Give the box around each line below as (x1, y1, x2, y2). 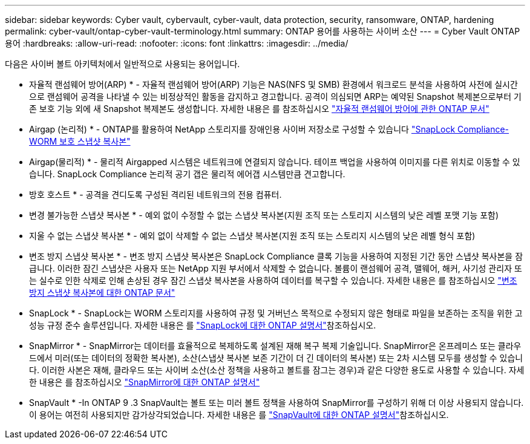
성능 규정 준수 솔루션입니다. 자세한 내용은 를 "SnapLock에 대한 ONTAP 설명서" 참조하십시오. (29, 320, 376, 330)
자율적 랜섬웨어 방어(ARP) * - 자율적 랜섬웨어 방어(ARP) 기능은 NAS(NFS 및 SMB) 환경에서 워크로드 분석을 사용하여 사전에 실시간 (29, 79, 518, 90)
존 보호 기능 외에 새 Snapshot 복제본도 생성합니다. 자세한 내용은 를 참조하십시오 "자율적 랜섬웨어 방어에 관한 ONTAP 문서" (29, 103, 489, 114)
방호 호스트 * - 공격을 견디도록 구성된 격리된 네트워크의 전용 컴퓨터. (29, 189, 282, 200)
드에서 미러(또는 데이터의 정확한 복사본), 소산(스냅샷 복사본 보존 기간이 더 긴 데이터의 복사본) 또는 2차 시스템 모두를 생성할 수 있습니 (29, 353, 523, 363)
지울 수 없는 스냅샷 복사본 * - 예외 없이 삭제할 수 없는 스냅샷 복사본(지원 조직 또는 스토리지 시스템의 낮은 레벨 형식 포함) (29, 230, 476, 241)
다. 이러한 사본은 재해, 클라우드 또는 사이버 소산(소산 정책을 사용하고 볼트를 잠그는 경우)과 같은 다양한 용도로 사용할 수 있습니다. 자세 (29, 365, 525, 375)
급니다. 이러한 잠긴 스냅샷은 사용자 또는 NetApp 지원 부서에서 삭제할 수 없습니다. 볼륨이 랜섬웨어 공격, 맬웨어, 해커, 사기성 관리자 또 (29, 263, 522, 273)
